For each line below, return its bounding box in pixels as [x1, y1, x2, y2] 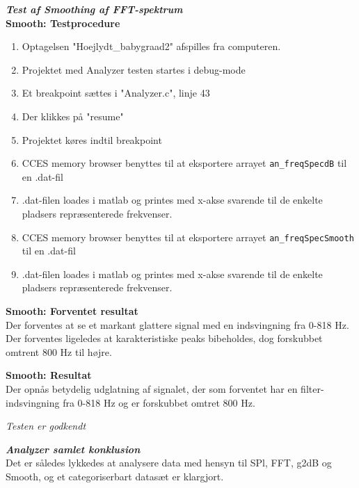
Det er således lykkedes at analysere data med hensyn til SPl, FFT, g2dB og [6, 455, 332, 470]
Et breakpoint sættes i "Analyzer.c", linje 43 [22, 86, 210, 100]
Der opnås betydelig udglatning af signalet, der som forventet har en [6, 382, 298, 396]
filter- [301, 382, 324, 396]
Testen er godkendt [6, 418, 86, 433]
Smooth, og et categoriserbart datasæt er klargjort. [6, 469, 224, 483]
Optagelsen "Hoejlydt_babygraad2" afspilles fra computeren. [22, 39, 281, 54]
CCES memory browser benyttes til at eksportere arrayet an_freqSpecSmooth [22, 229, 354, 244]
